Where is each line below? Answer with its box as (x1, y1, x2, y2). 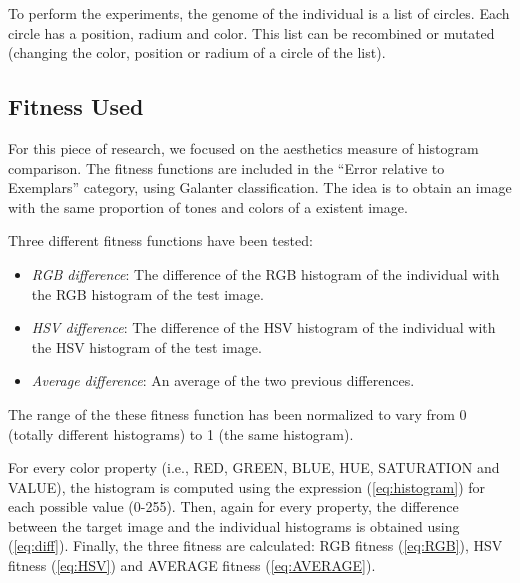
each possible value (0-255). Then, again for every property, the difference (8, 496, 459, 517)
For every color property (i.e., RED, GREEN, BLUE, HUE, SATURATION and (8, 457, 500, 478)
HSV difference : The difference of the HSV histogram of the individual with (31, 317, 496, 338)
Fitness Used (8, 91, 144, 122)
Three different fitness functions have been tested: (8, 230, 313, 251)
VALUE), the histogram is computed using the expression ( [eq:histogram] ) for (8, 476, 486, 497)
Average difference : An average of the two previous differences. (31, 370, 415, 391)
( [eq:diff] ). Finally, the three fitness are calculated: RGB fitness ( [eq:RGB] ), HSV (8, 535, 503, 556)
